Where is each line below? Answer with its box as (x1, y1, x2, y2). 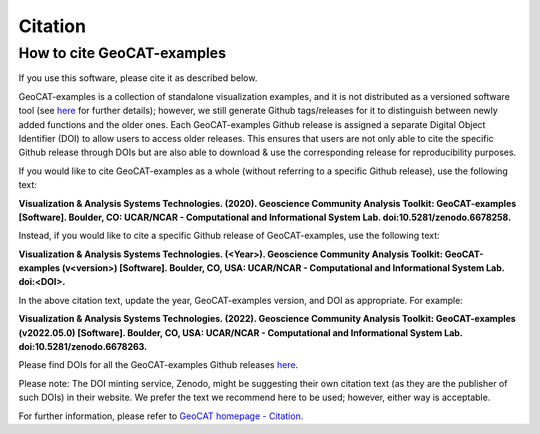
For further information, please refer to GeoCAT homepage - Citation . (18, 410, 304, 422)
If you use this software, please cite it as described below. (18, 72, 258, 84)
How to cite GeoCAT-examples (18, 44, 227, 62)
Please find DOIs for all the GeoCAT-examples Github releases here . (18, 359, 299, 371)
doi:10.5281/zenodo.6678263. (18, 341, 148, 353)
